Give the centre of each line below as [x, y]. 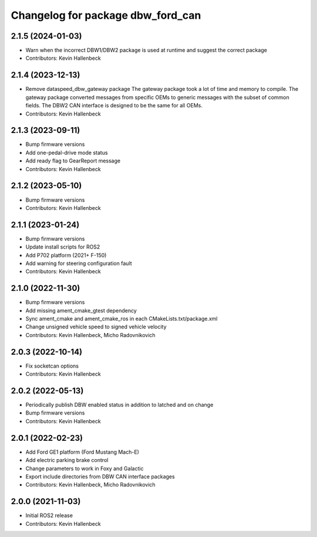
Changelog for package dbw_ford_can [106, 15]
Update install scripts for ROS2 [63, 247]
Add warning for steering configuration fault [79, 263]
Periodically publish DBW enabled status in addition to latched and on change [119, 405]
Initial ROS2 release [49, 515]
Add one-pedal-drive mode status [67, 152]
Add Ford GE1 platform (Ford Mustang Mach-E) [82, 452]
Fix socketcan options [52, 366]
